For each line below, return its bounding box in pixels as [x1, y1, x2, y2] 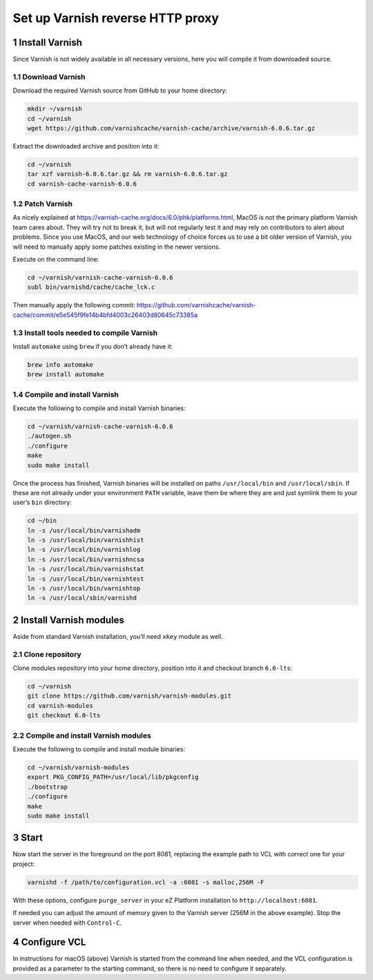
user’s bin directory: [12, 498, 72, 507]
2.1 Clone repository [12, 649, 82, 659]
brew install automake [27, 370, 104, 378]
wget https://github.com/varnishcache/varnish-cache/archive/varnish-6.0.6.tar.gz [27, 124, 316, 132]
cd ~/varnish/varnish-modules [27, 763, 130, 771]
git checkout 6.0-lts [27, 711, 101, 720]
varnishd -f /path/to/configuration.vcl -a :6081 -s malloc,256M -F [27, 878, 265, 886]
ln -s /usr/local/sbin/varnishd [27, 594, 137, 602]
